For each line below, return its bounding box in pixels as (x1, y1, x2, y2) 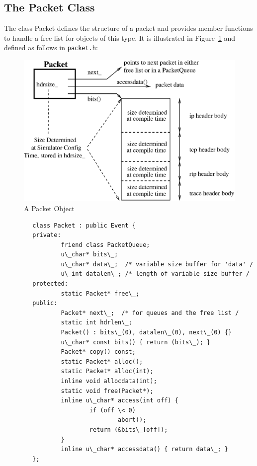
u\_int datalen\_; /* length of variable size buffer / (61, 270, 250, 278)
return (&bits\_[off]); (89, 426, 168, 433)
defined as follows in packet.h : (4, 42, 98, 53)
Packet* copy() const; (61, 348, 136, 356)
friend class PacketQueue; (61, 241, 150, 248)
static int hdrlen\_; (61, 319, 132, 326)
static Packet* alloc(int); (61, 368, 154, 375)
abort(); (118, 416, 147, 424)
